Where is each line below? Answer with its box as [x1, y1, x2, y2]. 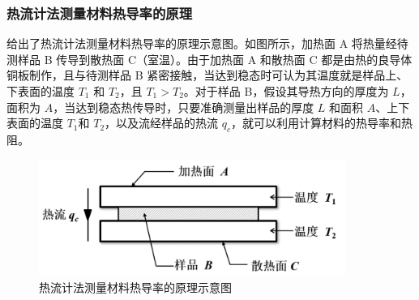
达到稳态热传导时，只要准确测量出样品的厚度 [75, 98, 314, 115]
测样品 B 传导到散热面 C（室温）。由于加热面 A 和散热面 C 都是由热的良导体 [6, 50, 413, 67]
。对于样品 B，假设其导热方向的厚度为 [183, 83, 389, 99]
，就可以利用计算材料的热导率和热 [231, 114, 413, 131]
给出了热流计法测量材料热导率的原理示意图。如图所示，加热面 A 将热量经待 [6, 35, 408, 52]
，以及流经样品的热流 [105, 114, 219, 131]
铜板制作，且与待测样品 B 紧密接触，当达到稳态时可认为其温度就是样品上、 [6, 66, 408, 84]
